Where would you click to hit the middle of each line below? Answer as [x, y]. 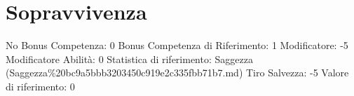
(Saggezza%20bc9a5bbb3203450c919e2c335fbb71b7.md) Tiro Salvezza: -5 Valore [177, 73]
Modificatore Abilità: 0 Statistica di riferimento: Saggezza [129, 59]
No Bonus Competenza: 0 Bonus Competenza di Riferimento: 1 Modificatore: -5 [177, 45]
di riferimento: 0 [40, 86]
